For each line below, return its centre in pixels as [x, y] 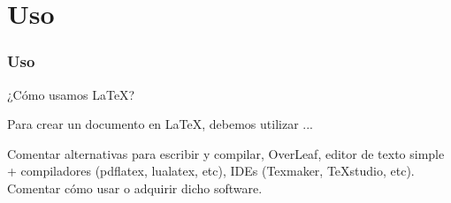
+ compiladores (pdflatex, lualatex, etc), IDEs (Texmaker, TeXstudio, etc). [211, 171]
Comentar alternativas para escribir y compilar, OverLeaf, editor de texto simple [226, 153]
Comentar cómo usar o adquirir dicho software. [135, 188]
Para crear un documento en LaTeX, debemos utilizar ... [160, 124]
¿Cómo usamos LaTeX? [71, 94]
